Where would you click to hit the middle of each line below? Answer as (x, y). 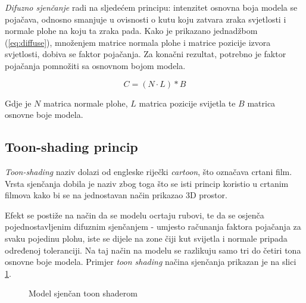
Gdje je (18, 103)
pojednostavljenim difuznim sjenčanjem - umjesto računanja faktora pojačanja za (153, 227)
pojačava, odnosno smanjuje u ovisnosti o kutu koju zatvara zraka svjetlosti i (146, 19)
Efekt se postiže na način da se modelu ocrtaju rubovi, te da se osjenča (135, 215)
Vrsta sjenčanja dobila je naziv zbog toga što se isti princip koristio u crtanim (147, 183)
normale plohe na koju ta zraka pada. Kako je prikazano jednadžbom (131, 31)
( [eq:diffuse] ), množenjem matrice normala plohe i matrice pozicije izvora (138, 42)
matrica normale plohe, (86, 103)
